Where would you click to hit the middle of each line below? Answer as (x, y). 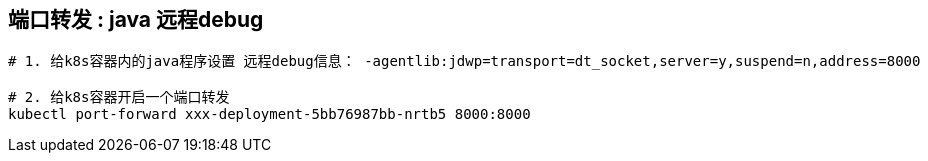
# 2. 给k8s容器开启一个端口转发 (119, 97)
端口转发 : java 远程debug (136, 19)
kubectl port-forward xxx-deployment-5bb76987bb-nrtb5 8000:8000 (269, 114)
